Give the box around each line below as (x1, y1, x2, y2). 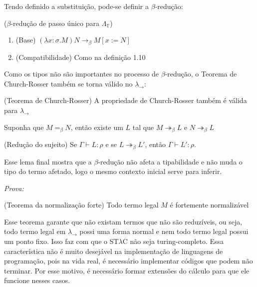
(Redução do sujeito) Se (4, 139, 77, 149)
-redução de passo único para (10, 17, 99, 28)
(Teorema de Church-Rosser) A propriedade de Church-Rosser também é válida (4, 95, 247, 105)
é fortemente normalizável (170, 199, 249, 210)
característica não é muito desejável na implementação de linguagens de (4, 245, 223, 256)
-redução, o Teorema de (165, 68, 237, 79)
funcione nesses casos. (4, 275, 70, 285)
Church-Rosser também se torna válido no (4, 78, 133, 88)
